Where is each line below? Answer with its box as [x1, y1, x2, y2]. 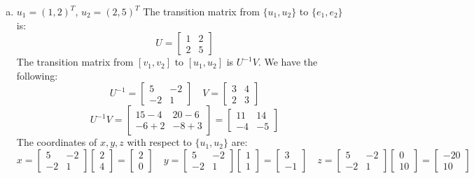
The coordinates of [16, 135, 97, 149]
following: [16, 68, 58, 82]
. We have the [258, 54, 318, 69]
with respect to [127, 135, 192, 149]
